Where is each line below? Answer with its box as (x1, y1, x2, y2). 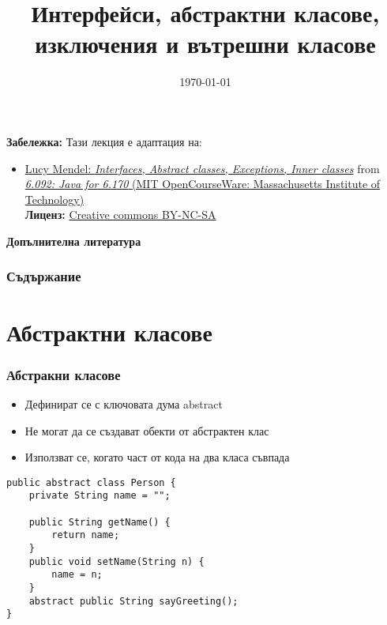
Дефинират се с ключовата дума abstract (24, 395, 223, 412)
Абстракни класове (6, 364, 121, 384)
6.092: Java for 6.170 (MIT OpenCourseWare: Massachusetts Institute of (24, 175, 381, 192)
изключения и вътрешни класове (35, 28, 376, 60)
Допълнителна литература (6, 232, 141, 249)
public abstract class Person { (6, 476, 176, 488)
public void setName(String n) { (28, 555, 205, 567)
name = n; (51, 569, 103, 581)
